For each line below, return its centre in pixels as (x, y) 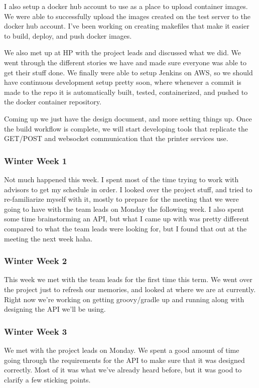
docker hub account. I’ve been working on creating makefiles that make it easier (127, 26)
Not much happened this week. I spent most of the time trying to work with (121, 179)
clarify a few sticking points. (47, 379)
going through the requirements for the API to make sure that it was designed (124, 360)
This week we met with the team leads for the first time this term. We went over (128, 279)
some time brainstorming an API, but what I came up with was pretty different (127, 219)
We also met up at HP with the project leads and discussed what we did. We (122, 52)
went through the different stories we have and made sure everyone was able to (125, 62)
